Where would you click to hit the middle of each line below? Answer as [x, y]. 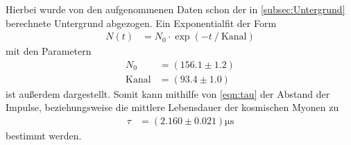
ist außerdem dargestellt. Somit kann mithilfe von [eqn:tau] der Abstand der [168, 93]
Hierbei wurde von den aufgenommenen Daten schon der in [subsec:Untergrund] [175, 9]
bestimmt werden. [44, 136]
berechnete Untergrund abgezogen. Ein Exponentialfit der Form [141, 23]
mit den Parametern [49, 51]
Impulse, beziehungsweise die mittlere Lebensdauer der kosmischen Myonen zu [172, 107]
